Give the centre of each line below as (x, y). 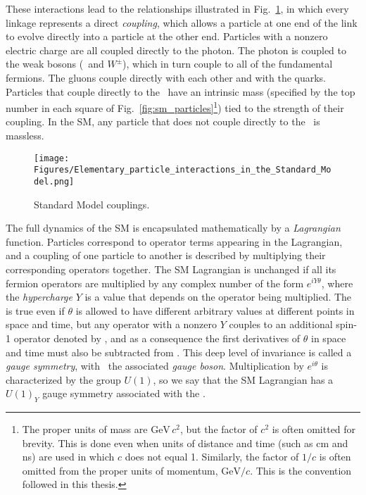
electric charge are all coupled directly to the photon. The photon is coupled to (176, 50)
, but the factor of (219, 429)
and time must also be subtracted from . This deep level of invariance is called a (179, 352)
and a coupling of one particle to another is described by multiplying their (166, 255)
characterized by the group (63, 379)
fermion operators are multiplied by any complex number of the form (155, 283)
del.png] (54, 181)
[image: (52, 158)
